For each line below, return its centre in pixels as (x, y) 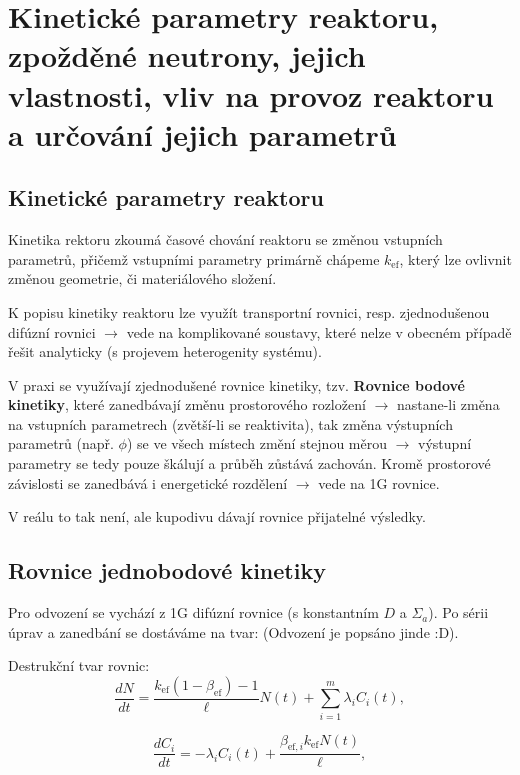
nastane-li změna (448, 404)
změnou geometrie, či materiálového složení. (142, 278)
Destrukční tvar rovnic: (79, 665)
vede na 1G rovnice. (379, 482)
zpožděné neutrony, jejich (187, 55)
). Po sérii (458, 612)
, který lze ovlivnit (455, 258)
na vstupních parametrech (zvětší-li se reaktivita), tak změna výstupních (230, 423)
